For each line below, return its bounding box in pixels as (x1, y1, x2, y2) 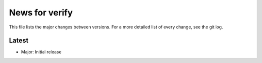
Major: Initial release (21, 49, 62, 55)
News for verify (9, 7, 73, 18)
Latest (9, 37, 29, 45)
